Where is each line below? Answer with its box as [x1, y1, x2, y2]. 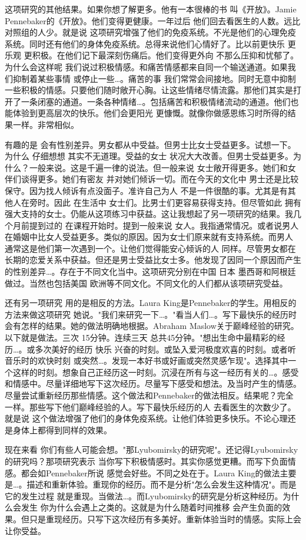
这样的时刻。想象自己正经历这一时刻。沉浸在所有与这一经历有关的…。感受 [12, 366, 299, 378]
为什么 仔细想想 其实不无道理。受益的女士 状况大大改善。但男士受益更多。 [5, 150, 293, 162]
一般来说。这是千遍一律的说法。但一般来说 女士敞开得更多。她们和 [29, 161, 288, 173]
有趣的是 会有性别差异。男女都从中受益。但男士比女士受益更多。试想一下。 [5, 138, 296, 150]
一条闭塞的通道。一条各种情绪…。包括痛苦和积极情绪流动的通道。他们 [21, 95, 291, 107]
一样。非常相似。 [12, 118, 79, 130]
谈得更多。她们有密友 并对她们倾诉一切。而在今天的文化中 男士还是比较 [21, 173, 299, 185]
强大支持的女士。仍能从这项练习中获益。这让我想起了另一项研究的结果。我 [5, 208, 293, 220]
